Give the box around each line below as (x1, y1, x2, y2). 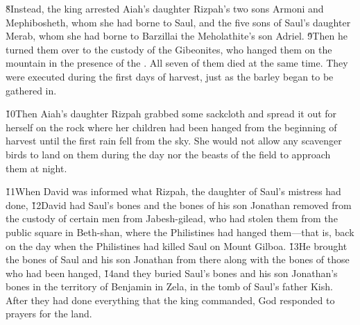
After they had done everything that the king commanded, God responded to (6, 292, 335, 307)
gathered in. (6, 83, 57, 97)
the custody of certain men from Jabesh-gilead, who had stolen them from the (6, 211, 338, 226)
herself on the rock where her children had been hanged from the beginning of (6, 119, 337, 134)
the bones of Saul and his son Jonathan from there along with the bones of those (6, 252, 350, 267)
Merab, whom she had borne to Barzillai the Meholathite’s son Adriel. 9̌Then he (6, 28, 348, 43)
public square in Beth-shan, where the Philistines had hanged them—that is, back (6, 224, 354, 239)
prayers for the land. (6, 306, 92, 321)
